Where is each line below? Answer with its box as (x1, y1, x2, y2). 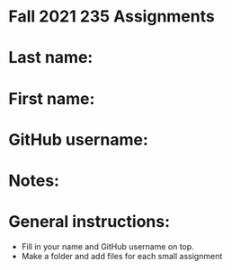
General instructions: (8, 212, 171, 232)
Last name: (8, 48, 94, 68)
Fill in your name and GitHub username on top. (21, 240, 194, 252)
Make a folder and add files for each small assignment (21, 250, 223, 261)
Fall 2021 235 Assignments (8, 6, 215, 27)
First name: (8, 88, 95, 109)
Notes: (8, 170, 60, 190)
